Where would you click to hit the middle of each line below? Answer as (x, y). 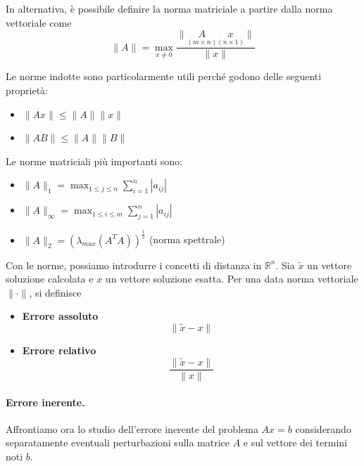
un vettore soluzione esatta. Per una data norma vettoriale (232, 279)
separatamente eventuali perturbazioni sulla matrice (118, 442)
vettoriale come (39, 22)
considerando (323, 428)
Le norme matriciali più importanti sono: (94, 161)
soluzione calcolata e (50, 279)
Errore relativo (59, 350)
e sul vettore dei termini (295, 442)
